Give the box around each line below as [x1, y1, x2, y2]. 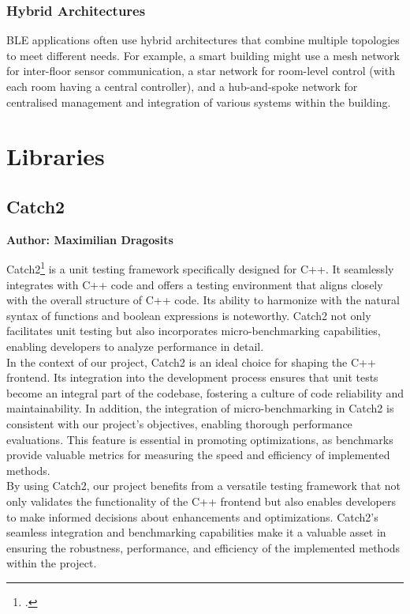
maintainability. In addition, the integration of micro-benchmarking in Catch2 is [6, 400, 394, 416]
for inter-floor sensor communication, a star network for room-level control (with [6, 62, 395, 79]
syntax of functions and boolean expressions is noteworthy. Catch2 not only [6, 307, 371, 323]
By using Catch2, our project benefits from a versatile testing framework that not [6, 477, 401, 494]
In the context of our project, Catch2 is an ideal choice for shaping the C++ [6, 353, 376, 370]
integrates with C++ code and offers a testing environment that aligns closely [6, 276, 383, 292]
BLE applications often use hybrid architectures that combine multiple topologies [6, 32, 400, 48]
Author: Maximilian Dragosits [6, 231, 173, 247]
